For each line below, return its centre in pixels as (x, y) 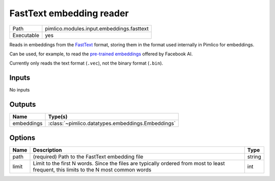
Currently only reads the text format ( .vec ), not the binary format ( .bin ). (86, 63)
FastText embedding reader (69, 13)
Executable (26, 35)
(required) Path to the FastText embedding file (88, 157)
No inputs (20, 90)
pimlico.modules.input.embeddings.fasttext (97, 28)
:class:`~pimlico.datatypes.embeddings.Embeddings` (112, 124)
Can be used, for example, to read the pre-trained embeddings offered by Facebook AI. (101, 54)
